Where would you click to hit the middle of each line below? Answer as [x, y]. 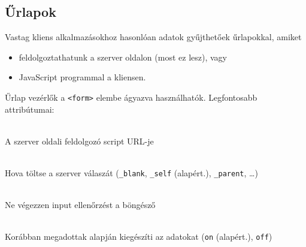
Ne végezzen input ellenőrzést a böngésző [80, 205]
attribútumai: [30, 109]
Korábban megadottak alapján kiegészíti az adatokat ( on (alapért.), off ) [139, 237]
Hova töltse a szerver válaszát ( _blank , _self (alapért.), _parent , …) [131, 173]
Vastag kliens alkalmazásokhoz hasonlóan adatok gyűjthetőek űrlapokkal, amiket [153, 37]
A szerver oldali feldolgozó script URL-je [79, 141]
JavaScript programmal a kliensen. [82, 77]
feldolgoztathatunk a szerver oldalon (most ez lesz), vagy [123, 57]
